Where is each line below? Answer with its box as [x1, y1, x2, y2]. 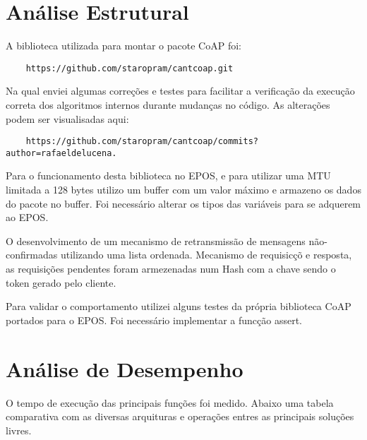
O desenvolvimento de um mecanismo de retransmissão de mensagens [6, 233, 306, 248]
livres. [6, 422, 32, 437]
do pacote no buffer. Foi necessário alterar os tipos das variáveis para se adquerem [6, 196, 361, 210]
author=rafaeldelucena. [6, 148, 117, 158]
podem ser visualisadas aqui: [6, 111, 129, 126]
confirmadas [6, 247, 58, 262]
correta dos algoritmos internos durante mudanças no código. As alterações [6, 97, 330, 112]
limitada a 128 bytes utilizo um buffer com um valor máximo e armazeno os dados [6, 182, 361, 197]
